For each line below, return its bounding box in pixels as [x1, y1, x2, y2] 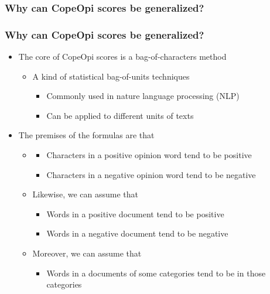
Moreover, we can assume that [32, 247, 142, 259]
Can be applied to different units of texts [46, 109, 194, 121]
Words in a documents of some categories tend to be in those [46, 266, 266, 279]
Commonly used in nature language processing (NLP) [46, 90, 240, 102]
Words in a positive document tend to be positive [46, 207, 224, 220]
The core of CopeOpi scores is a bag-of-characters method [18, 50, 227, 63]
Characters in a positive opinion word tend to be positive [46, 149, 252, 161]
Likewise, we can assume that [32, 188, 139, 200]
